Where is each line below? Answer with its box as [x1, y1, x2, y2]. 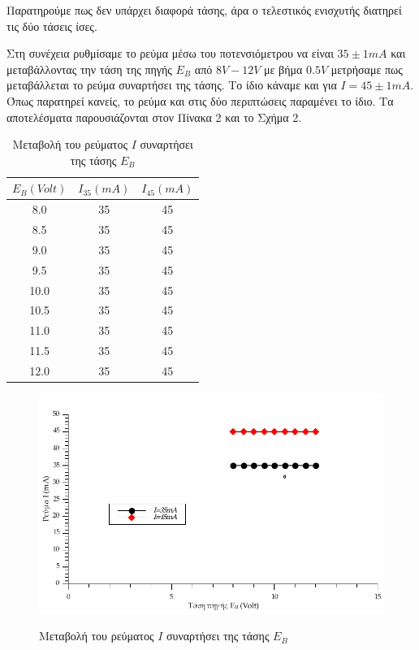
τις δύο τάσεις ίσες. [6, 17, 97, 34]
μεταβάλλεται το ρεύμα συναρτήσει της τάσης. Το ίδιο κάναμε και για [6, 76, 337, 93]
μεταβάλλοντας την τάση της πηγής [6, 60, 172, 77]
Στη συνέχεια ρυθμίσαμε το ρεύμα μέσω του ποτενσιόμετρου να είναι [6, 45, 334, 62]
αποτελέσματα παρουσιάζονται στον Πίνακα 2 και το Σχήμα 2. [6, 108, 302, 125]
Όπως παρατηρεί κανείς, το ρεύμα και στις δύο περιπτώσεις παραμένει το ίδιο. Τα [6, 92, 394, 109]
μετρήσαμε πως [330, 60, 403, 77]
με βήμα [264, 60, 303, 77]
